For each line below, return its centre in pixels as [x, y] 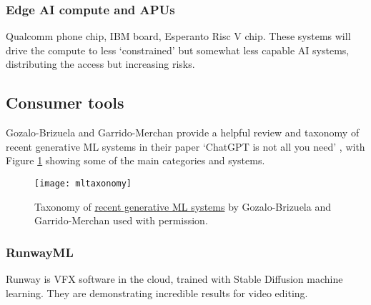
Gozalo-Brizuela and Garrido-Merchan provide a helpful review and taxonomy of [183, 132]
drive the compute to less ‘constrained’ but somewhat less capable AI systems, [178, 50]
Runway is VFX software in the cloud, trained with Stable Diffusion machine [174, 279]
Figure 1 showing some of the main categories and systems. [135, 160]
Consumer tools [65, 102]
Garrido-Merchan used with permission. [121, 220]
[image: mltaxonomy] [83, 183]
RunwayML [40, 252]
